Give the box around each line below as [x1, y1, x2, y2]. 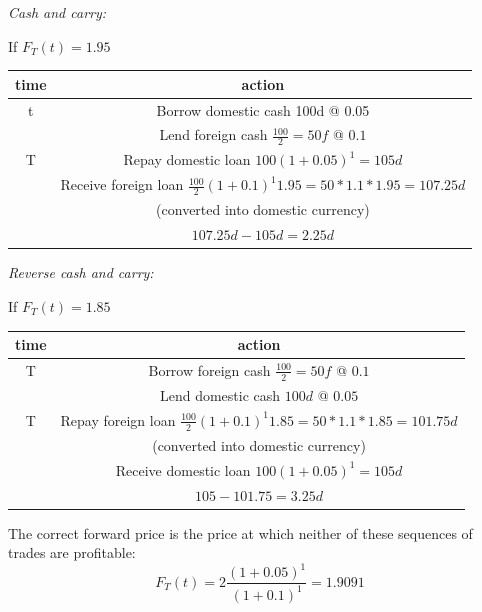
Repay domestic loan [123, 149, 251, 170]
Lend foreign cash [159, 124, 268, 145]
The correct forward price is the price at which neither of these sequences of [8, 522, 473, 543]
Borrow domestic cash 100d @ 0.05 [156, 99, 370, 120]
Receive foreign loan [60, 174, 184, 195]
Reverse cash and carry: [8, 262, 154, 283]
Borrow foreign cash [148, 359, 271, 380]
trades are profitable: [8, 542, 136, 563]
